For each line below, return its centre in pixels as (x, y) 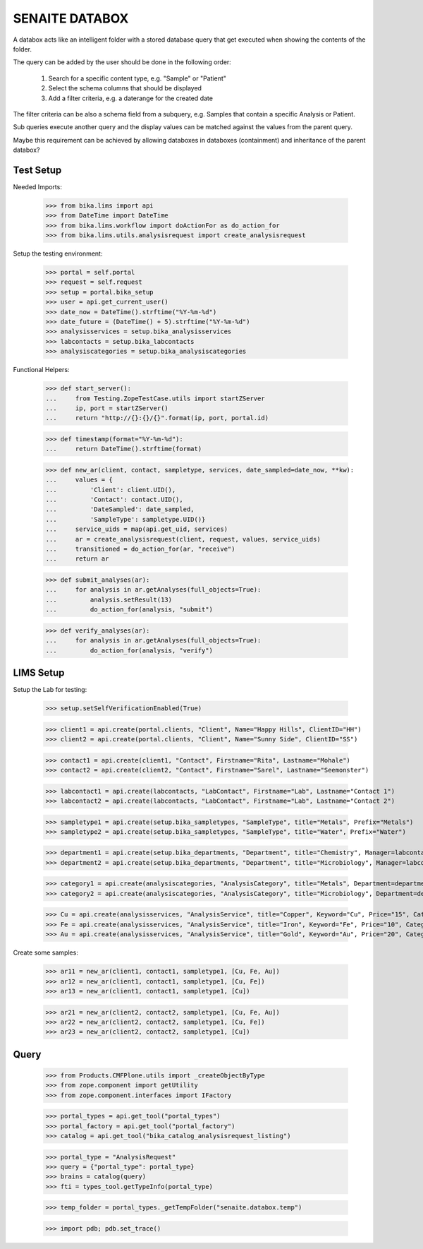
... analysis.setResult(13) (109, 599)
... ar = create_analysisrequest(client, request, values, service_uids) (183, 539)
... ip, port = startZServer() (107, 408)
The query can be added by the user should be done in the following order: (122, 62)
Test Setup (37, 170)
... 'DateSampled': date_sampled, (120, 509)
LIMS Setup (39, 673)
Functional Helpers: (41, 370)
